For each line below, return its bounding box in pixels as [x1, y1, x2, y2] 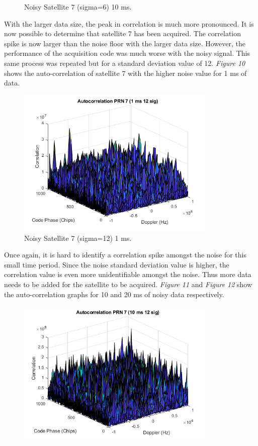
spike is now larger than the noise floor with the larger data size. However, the [4, 38, 246, 48]
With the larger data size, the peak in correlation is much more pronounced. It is [4, 18, 254, 29]
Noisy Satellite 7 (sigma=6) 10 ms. [24, 2, 132, 12]
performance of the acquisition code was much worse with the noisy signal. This [4, 48, 250, 58]
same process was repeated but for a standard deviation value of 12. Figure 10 [4, 57, 245, 68]
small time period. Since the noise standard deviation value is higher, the [4, 259, 229, 270]
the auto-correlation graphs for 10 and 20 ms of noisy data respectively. [4, 289, 224, 299]
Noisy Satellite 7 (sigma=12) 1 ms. [24, 232, 132, 243]
